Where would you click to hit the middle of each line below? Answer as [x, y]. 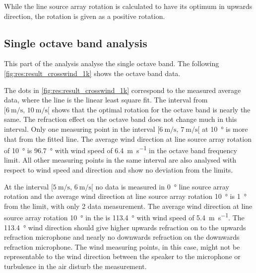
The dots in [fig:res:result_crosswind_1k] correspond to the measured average [123, 90]
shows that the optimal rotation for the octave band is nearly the [151, 109]
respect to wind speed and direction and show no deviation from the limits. [119, 169]
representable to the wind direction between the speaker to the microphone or [122, 256]
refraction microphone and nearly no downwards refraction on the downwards [122, 237]
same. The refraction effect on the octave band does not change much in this [121, 119]
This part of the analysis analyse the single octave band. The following [112, 63]
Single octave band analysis [76, 43]
